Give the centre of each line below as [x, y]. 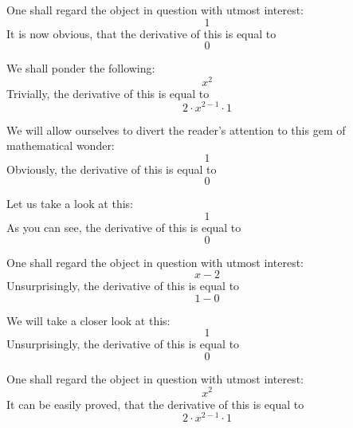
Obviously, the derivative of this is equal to [112, 169]
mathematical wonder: [61, 145]
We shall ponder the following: [81, 68]
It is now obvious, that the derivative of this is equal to [141, 33]
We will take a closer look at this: [88, 320]
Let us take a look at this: [70, 204]
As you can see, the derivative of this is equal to [124, 227]
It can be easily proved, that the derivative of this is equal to [155, 404]
